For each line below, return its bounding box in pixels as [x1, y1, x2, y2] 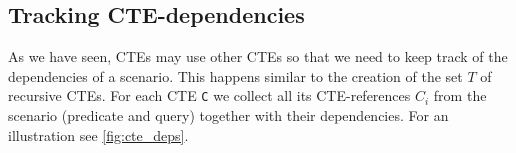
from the [433, 85, 487, 106]
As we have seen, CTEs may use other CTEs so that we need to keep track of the [8, 46, 508, 67]
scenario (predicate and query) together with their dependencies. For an [8, 105, 449, 126]
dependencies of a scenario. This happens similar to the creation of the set [8, 65, 463, 86]
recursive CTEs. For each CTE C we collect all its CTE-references [8, 85, 411, 106]
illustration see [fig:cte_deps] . [8, 124, 189, 145]
